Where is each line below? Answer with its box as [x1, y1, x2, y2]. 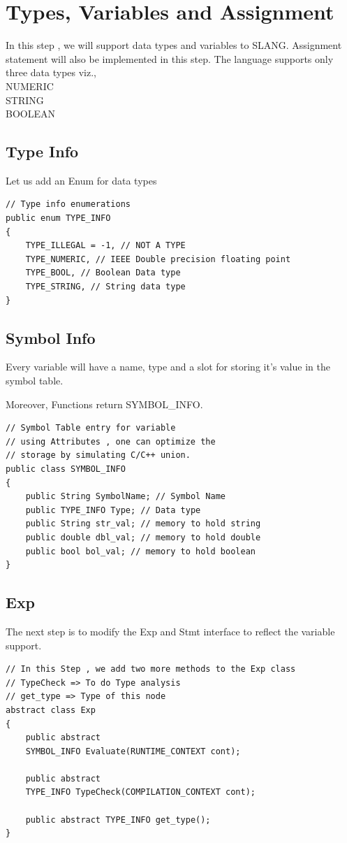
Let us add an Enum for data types [6, 173, 157, 187]
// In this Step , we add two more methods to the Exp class [6, 664, 296, 675]
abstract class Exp [6, 705, 96, 715]
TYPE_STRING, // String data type [25, 282, 186, 292]
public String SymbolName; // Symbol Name [25, 491, 226, 502]
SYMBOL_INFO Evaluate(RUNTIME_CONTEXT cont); [25, 746, 241, 756]
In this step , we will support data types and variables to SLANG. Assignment [6, 38, 342, 52]
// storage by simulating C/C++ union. [6, 450, 191, 461]
